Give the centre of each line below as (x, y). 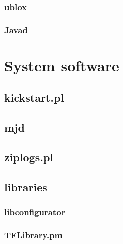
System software (62, 65)
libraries (26, 187)
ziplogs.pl (29, 157)
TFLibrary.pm (34, 235)
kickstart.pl (34, 97)
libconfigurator (35, 212)
